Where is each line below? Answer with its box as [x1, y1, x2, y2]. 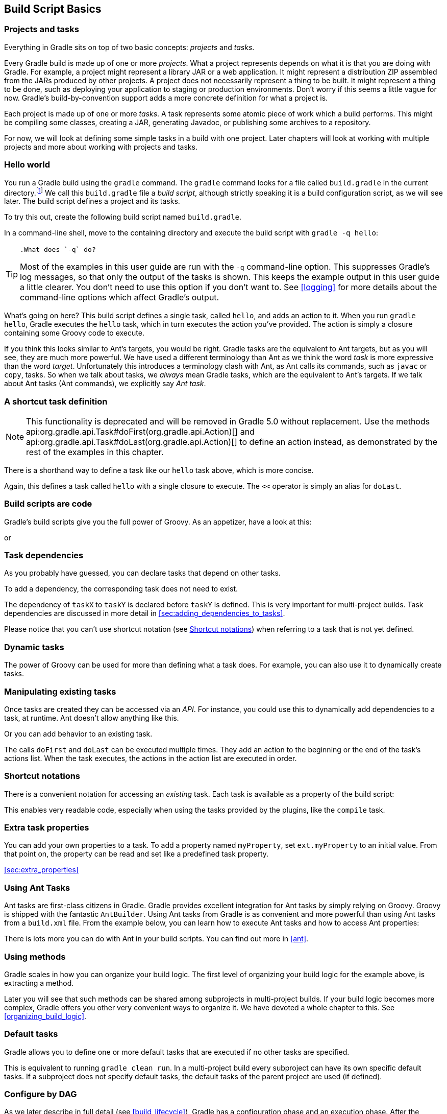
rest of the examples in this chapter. [26, 446, 164, 457]
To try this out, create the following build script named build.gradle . [4, 212, 242, 222]
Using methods [4, 951, 66, 962]
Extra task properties [4, 822, 89, 833]
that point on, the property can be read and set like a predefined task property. [4, 849, 269, 859]
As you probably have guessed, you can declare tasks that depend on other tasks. [4, 568, 281, 578]
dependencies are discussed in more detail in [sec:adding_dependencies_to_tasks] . [4, 609, 285, 618]
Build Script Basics [4, 3, 102, 15]
